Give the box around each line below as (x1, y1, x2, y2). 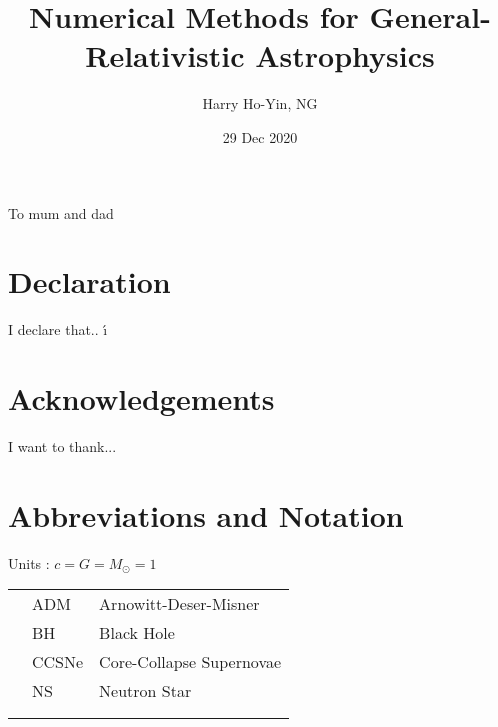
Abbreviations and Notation (8, 494, 404, 535)
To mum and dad (8, 202, 114, 223)
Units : (8, 552, 50, 573)
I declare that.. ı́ (8, 319, 108, 340)
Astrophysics (255, 35, 435, 76)
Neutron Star (99, 679, 192, 703)
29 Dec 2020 (222, 126, 298, 147)
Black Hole (99, 621, 175, 645)
